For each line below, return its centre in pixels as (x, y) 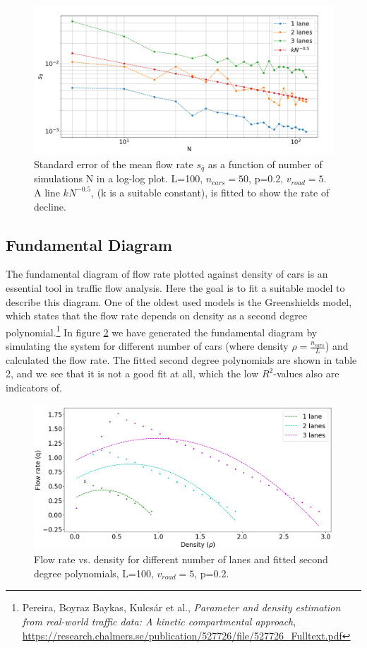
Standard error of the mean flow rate (114, 164)
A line (47, 192)
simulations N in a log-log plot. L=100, (119, 178)
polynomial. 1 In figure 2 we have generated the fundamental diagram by (162, 331)
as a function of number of (265, 164)
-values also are (306, 373)
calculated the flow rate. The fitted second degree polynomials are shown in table (181, 359)
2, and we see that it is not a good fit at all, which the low (132, 373)
